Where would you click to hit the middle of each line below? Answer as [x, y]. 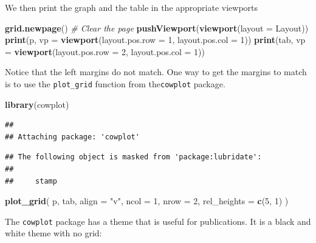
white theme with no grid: [53, 233]
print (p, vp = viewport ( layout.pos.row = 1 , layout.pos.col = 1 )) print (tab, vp [155, 40]
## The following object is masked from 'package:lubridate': [133, 157]
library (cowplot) [37, 104]
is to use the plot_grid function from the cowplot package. [115, 83]
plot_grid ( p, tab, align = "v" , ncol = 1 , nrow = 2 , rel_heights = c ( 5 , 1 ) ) [147, 201]
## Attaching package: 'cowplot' [72, 137]
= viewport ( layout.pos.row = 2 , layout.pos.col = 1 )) [105, 51]
